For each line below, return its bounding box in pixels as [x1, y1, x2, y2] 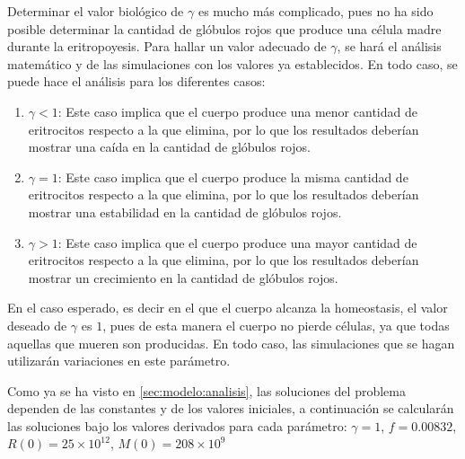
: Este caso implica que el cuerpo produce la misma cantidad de [57, 167, 408, 186]
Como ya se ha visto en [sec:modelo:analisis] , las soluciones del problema [7, 381, 406, 400]
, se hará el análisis [337, 37, 442, 56]
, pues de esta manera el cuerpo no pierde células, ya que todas [102, 315, 450, 334]
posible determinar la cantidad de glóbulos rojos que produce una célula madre [7, 19, 442, 38]
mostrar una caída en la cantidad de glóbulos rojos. [28, 137, 311, 156]
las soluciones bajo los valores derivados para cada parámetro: [7, 416, 347, 435]
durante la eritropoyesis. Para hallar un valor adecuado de [7, 37, 327, 56]
